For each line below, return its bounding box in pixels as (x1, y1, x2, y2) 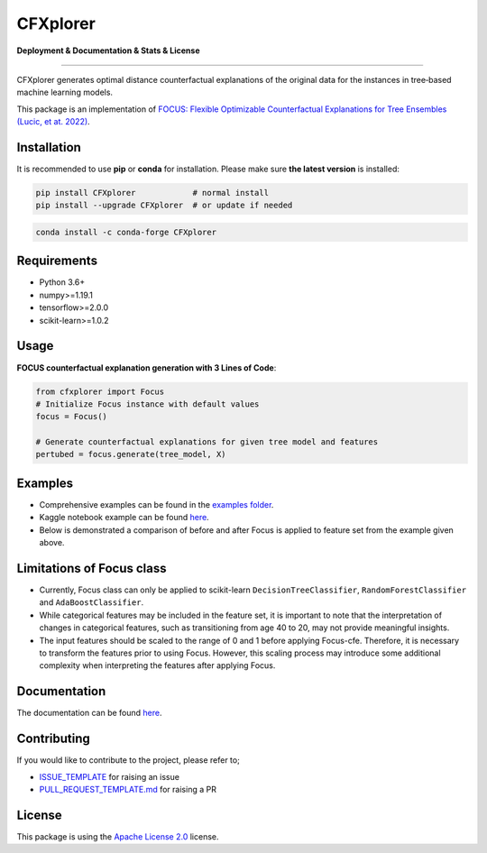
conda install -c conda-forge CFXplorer (35, 226, 216, 237)
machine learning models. (16, 87, 113, 98)
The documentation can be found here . (16, 708, 162, 719)
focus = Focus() (35, 411, 108, 422)
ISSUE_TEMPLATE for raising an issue (39, 771, 180, 782)
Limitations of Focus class (16, 560, 167, 576)
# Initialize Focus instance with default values (35, 399, 260, 409)
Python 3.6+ (39, 277, 86, 288)
